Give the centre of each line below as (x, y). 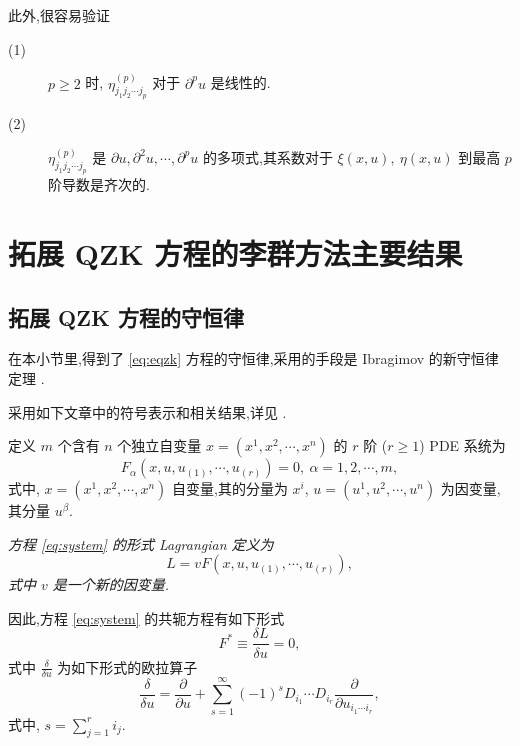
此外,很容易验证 (59, 15)
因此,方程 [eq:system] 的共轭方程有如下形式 (146, 617)
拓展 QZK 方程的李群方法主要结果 (235, 252)
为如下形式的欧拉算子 (127, 666)
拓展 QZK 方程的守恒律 (126, 316)
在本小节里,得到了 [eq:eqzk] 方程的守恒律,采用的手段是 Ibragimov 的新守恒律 (253, 358)
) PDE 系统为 (462, 445)
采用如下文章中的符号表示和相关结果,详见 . (147, 411)
